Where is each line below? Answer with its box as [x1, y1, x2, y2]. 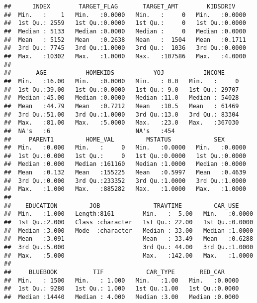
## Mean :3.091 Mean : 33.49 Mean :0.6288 [4, 235, 254, 243]
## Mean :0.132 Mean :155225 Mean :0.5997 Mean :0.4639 [4, 169, 246, 176]
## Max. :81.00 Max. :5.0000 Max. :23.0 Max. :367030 [4, 119, 239, 127]
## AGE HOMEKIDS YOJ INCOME [4, 69, 225, 77]
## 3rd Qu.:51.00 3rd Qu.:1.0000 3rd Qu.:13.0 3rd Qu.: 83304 [4, 111, 239, 118]
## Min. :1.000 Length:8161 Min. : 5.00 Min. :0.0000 [4, 210, 254, 218]
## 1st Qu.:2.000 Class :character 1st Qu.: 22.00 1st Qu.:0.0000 [4, 219, 254, 226]
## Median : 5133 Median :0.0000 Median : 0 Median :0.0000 [4, 27, 246, 35]
